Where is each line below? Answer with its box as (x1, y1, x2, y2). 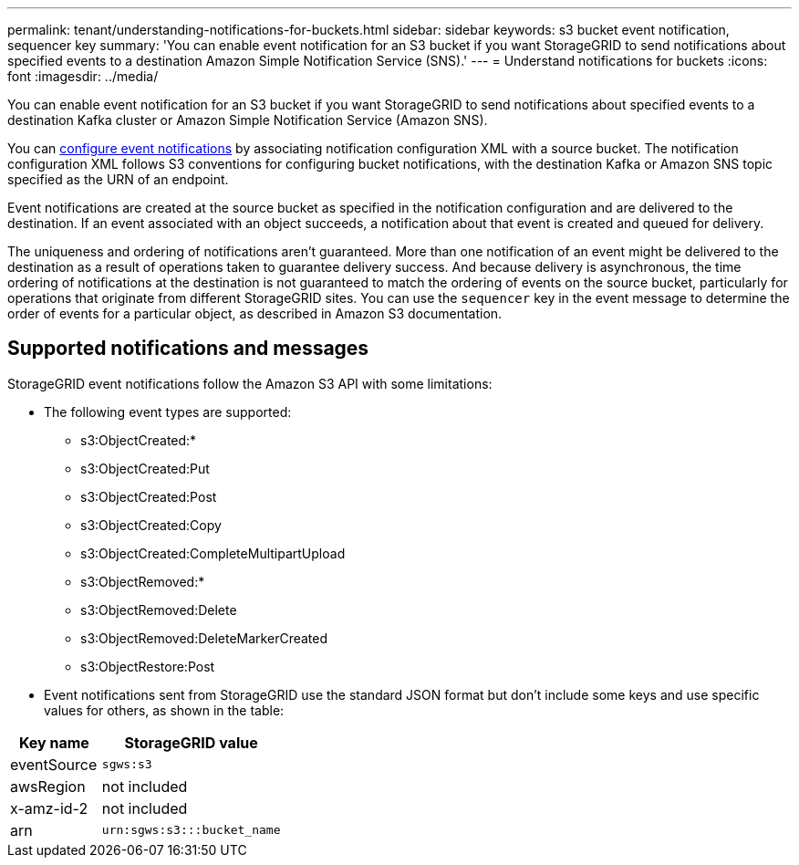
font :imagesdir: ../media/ (7, 68, 159, 84)
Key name (18, 733, 89, 752)
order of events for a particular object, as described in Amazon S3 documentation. (7, 306, 503, 321)
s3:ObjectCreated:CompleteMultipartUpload (80, 545, 346, 561)
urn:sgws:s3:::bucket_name (101, 823, 281, 838)
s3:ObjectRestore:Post (80, 658, 215, 674)
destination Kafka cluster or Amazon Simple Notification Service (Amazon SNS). (7, 112, 488, 128)
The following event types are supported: (44, 403, 292, 420)
